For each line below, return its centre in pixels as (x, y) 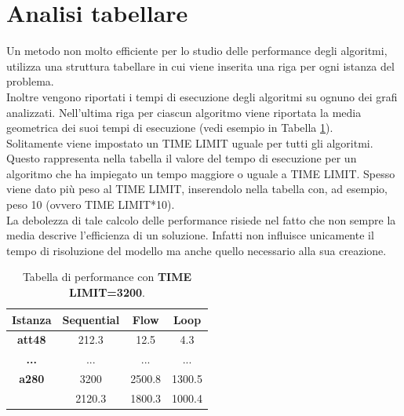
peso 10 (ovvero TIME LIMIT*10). (91, 204)
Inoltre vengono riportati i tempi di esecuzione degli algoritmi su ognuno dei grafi (202, 96)
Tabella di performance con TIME (107, 277)
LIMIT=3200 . (107, 292)
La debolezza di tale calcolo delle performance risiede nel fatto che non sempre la (201, 219)
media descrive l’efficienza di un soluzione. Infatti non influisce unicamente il (190, 235)
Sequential (91, 319)
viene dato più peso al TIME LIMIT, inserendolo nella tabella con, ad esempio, (197, 189)
